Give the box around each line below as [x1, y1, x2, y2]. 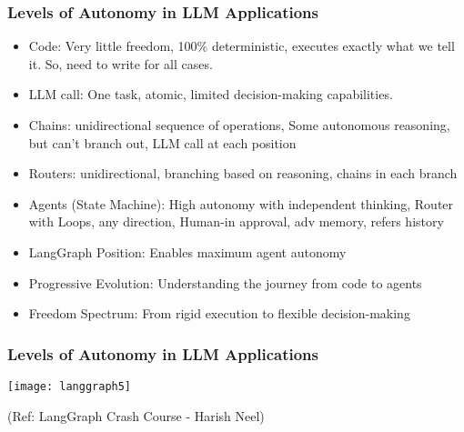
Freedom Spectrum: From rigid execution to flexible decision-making [28, 304, 410, 323]
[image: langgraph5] [7, 379, 132, 393]
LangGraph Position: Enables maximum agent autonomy [28, 242, 347, 261]
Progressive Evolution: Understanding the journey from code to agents [28, 273, 422, 292]
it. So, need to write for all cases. [28, 54, 213, 73]
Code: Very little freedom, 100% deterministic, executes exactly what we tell [28, 36, 455, 55]
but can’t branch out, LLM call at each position [28, 133, 297, 152]
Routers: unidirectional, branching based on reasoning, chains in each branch [28, 164, 458, 183]
